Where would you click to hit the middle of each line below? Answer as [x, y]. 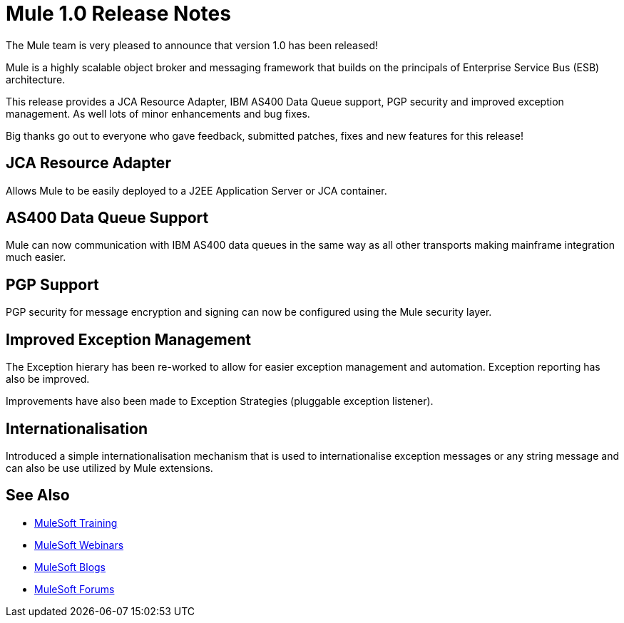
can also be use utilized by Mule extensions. [109, 468]
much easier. [36, 257]
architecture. [36, 79]
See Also [38, 495]
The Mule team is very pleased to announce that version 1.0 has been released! [192, 45]
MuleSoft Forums [75, 589]
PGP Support [52, 284]
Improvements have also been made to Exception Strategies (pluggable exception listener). [220, 401]
